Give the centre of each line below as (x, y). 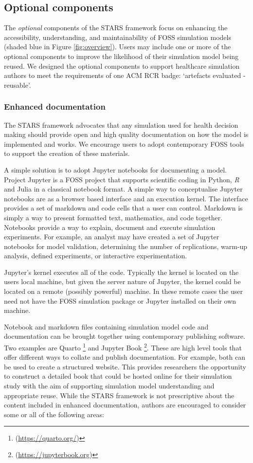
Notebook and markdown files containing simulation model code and (106, 326)
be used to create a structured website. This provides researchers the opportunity (125, 366)
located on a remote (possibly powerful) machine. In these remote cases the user (123, 291)
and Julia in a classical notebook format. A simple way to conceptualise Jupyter (123, 189)
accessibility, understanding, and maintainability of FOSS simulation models (117, 37)
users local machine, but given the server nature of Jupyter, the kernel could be (122, 281)
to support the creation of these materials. (67, 153)
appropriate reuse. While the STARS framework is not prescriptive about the (119, 395)
